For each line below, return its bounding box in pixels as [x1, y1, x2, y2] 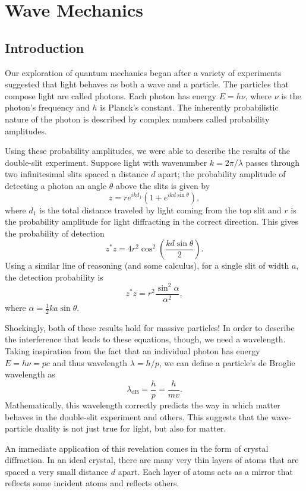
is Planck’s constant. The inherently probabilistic [100, 101, 279, 114]
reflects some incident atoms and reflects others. [5, 477, 179, 489]
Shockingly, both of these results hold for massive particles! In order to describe [5, 321, 295, 333]
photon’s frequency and [5, 101, 90, 114]
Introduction [5, 38, 84, 56]
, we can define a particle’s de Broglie [159, 356, 295, 369]
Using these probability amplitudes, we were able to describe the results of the [5, 144, 291, 157]
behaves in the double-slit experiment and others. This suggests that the [5, 410, 269, 423]
